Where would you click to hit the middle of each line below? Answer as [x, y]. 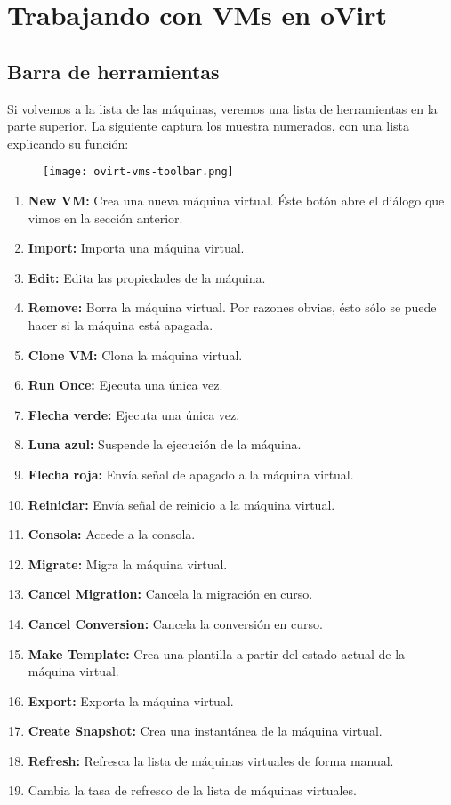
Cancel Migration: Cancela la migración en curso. [170, 594]
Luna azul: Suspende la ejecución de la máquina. [165, 444]
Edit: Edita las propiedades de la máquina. [147, 277]
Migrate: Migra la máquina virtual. [128, 563]
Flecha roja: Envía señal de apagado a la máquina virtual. [191, 474]
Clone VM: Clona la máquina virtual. [135, 354]
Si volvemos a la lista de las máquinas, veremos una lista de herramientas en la [222, 108]
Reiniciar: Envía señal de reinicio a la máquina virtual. [181, 504]
